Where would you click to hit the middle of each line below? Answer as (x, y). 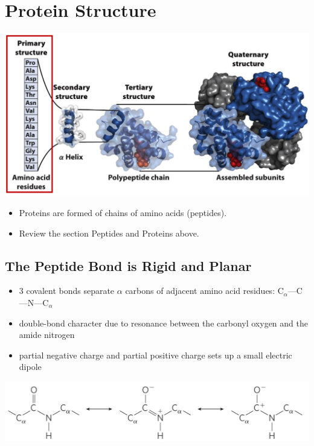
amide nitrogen (47, 335)
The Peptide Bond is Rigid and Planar (128, 265)
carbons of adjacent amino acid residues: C (204, 291)
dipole (30, 367)
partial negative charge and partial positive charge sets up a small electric (155, 355)
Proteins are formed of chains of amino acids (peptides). (123, 212)
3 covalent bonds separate (67, 291)
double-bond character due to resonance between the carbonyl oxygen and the (163, 323)
